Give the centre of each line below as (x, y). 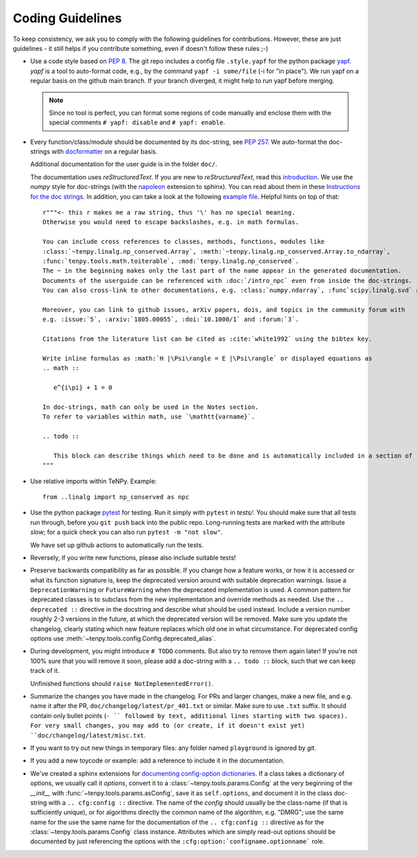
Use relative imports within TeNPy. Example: (93, 481)
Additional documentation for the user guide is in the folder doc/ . (124, 164)
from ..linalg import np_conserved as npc (116, 497)
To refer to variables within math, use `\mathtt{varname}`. (149, 417)
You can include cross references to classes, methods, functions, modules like (184, 242)
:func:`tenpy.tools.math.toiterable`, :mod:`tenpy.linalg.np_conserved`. (171, 261)
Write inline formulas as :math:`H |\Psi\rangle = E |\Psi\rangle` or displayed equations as (207, 358)
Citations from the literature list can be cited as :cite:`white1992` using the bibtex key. (207, 339)
